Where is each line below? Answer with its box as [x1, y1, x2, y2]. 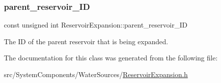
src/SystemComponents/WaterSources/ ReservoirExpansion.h [4, 69, 188, 79]
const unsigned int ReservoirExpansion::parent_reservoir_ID [4, 20, 188, 30]
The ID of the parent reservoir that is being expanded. [4, 36, 168, 46]
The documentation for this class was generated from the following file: [4, 53, 218, 63]
